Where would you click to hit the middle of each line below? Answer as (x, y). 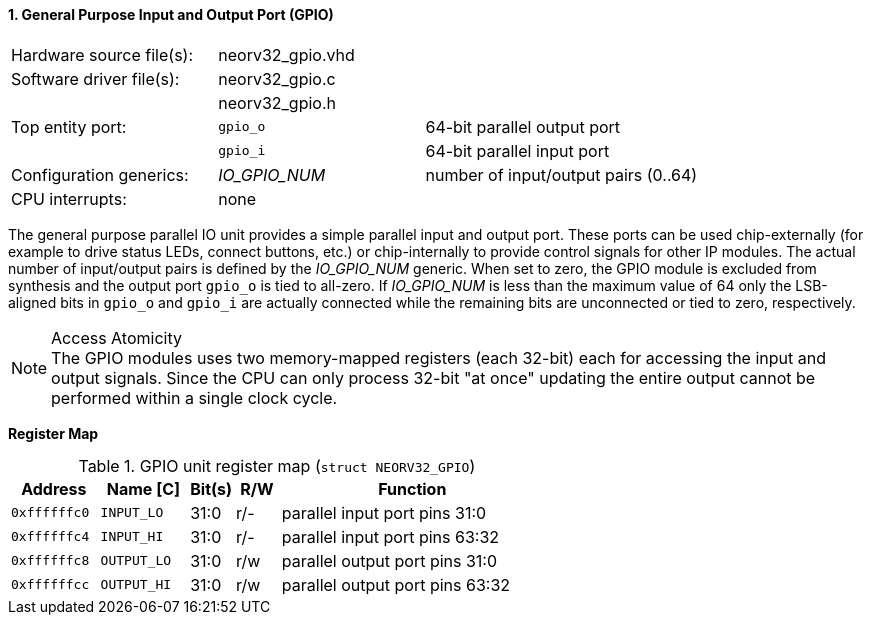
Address (54, 488)
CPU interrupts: (69, 198)
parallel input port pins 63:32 (390, 536)
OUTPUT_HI (136, 585)
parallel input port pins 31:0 (384, 512)
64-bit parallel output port (523, 126)
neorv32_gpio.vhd (286, 54)
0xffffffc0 (50, 513)
